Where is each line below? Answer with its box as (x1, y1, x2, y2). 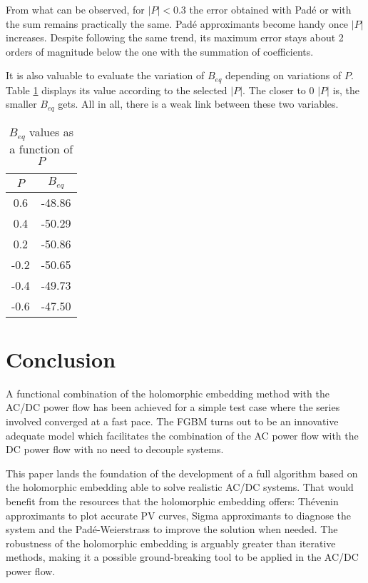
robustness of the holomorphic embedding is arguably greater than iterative (6, 535, 336, 550)
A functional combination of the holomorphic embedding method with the (6, 385, 329, 400)
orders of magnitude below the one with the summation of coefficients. (6, 44, 314, 59)
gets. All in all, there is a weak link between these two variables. (58, 96, 339, 111)
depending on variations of (225, 68, 342, 83)
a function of (9, 140, 73, 157)
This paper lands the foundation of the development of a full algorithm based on (6, 465, 358, 480)
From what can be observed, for (6, 2, 145, 16)
